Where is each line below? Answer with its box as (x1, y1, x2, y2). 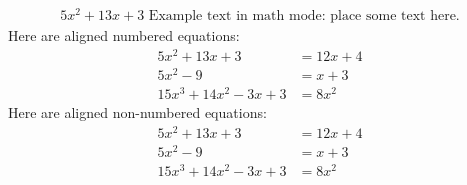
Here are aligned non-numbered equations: (8, 102, 267, 123)
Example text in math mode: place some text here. (148, 9, 460, 24)
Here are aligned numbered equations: (8, 25, 240, 46)
